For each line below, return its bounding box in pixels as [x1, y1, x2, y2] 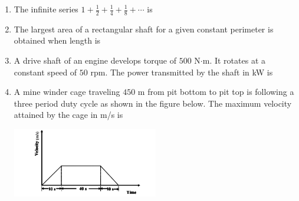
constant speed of [14, 65, 77, 78]
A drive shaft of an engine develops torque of [14, 54, 176, 67]
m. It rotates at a [202, 54, 265, 67]
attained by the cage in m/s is [14, 108, 123, 121]
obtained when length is [14, 34, 101, 47]
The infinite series [14, 3, 78, 15]
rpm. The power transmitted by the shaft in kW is [90, 65, 273, 78]
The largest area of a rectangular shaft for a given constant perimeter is [14, 22, 274, 35]
